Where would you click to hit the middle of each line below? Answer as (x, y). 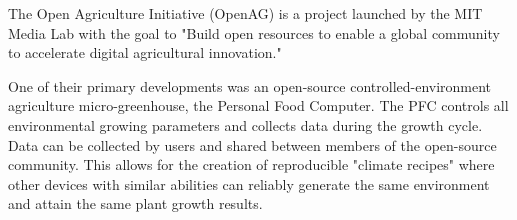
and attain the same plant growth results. (135, 203)
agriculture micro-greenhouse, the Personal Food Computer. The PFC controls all (258, 105)
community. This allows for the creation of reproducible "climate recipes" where (251, 164)
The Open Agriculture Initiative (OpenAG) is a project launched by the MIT (245, 13)
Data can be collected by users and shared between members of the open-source (252, 144)
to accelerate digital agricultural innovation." (145, 52)
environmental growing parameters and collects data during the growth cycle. (245, 124)
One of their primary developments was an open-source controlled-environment (250, 85)
